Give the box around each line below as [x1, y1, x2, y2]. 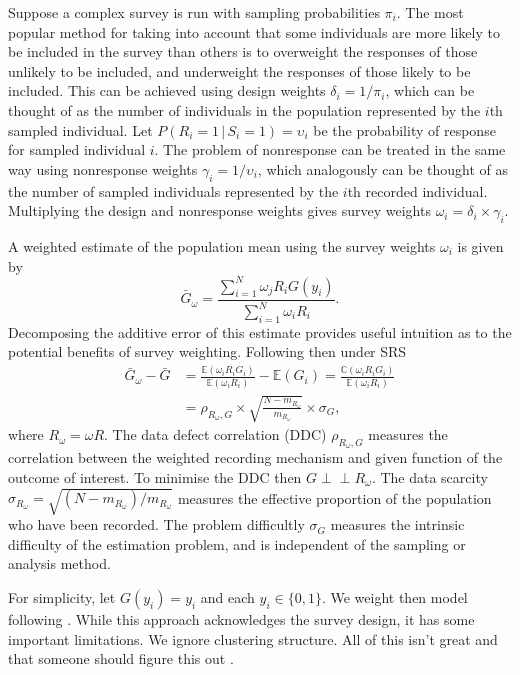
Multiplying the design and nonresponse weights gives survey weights [8, 200, 431, 221]
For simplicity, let [8, 586, 116, 607]
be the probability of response [313, 119, 496, 140]
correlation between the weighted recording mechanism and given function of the [8, 447, 503, 468]
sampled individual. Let [8, 119, 153, 140]
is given [457, 235, 504, 256]
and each [200, 586, 255, 607]
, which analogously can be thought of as [257, 158, 509, 179]
